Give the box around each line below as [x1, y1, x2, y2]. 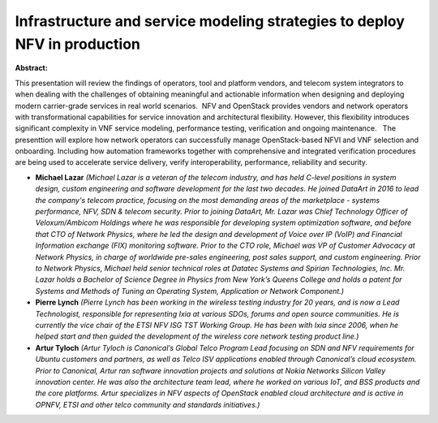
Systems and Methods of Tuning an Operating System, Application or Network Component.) [35, 286, 345, 296]
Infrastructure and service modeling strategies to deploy [15, 12, 406, 30]
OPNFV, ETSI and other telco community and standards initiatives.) [35, 399, 260, 409]
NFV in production [15, 35, 141, 53]
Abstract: [15, 63, 48, 73]
